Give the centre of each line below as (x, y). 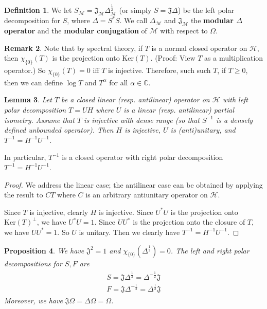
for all (119, 82)
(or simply (135, 10)
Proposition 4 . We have (44, 250)
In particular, (25, 157)
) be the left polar (206, 10)
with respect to (184, 31)
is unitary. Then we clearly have (129, 232)
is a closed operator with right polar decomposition (143, 157)
